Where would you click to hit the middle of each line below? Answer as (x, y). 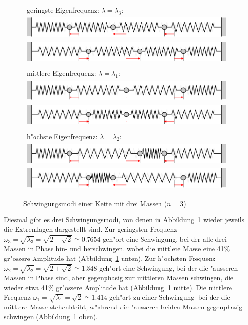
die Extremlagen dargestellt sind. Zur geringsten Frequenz (90, 229)
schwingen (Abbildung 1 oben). (51, 316)
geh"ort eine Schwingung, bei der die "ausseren (169, 268)
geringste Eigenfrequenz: (63, 9)
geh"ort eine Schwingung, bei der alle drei (165, 238)
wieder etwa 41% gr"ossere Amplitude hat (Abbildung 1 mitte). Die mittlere (118, 287)
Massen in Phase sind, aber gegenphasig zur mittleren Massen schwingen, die (119, 278)
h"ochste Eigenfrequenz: (62, 136)
